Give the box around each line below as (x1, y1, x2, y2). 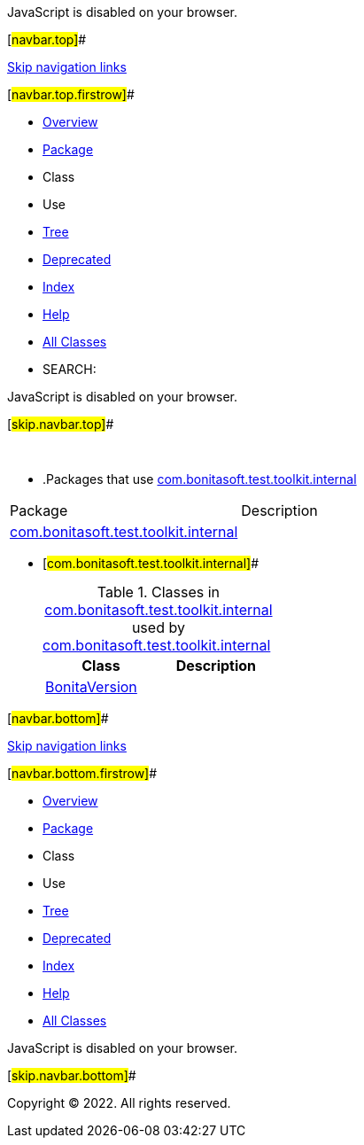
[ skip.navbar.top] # (7, 417, 114, 432)
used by (131, 619, 185, 636)
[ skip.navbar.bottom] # (7, 1068, 136, 1083)
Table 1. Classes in (97, 583, 221, 601)
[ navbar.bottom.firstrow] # (7, 766, 158, 781)
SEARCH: (43, 362, 97, 377)
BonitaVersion (45, 678, 137, 696)
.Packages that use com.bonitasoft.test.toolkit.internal (43, 471, 357, 487)
